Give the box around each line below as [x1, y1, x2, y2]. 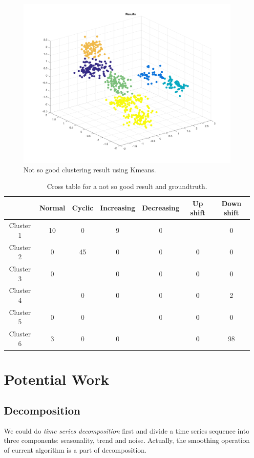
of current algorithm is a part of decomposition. [4, 444, 147, 455]
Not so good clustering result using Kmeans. [23, 165, 156, 175]
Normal [39, 203, 65, 213]
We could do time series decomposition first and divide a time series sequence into [4, 425, 250, 436]
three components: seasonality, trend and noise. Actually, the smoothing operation [4, 435, 250, 445]
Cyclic [72, 203, 93, 213]
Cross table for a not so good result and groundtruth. [47, 181, 207, 191]
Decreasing [142, 203, 180, 213]
